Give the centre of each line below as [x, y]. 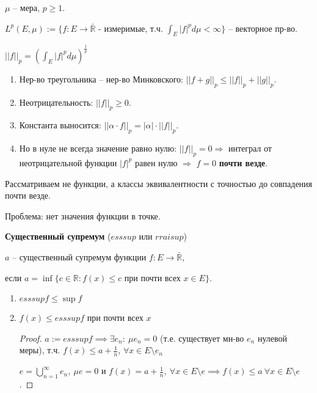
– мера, [26, 7]
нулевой [272, 338]
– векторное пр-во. [263, 28]
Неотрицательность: [56, 102]
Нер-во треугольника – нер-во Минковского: [101, 79]
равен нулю [156, 162]
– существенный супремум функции [79, 256]
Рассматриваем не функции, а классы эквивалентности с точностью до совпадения [159, 183]
